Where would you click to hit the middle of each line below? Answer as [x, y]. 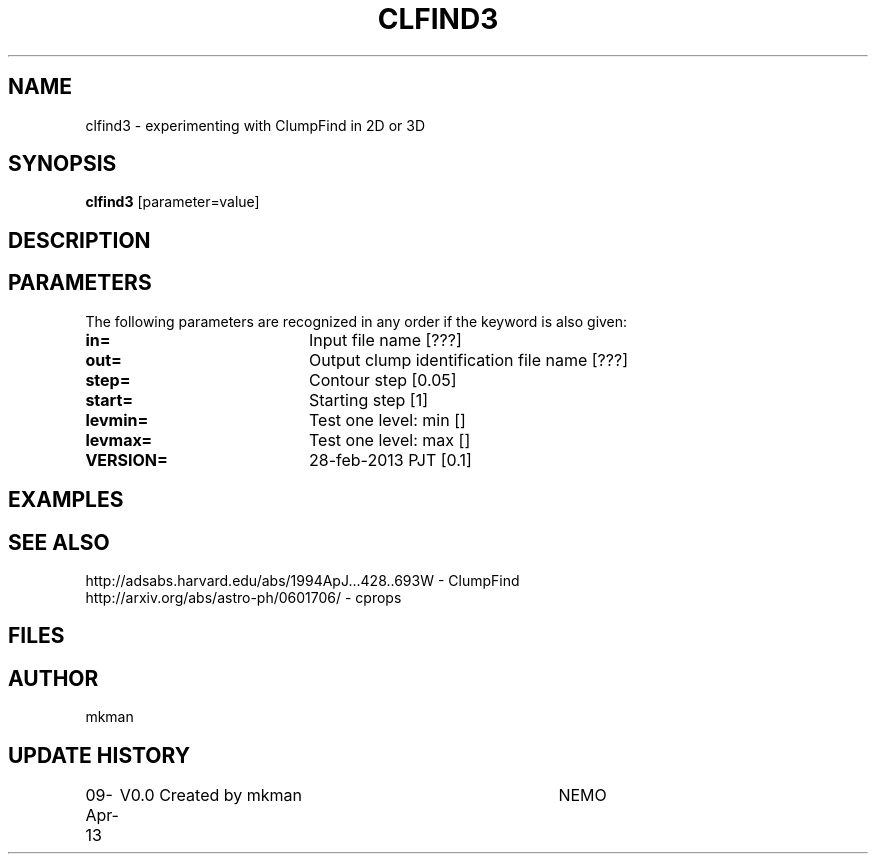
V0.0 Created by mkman [210, 795]
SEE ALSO [59, 542]
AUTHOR [53, 678]
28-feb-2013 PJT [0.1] [390, 459]
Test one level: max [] [389, 439]
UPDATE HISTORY [99, 755]
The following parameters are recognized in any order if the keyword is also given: [356, 321]
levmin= [117, 419]
